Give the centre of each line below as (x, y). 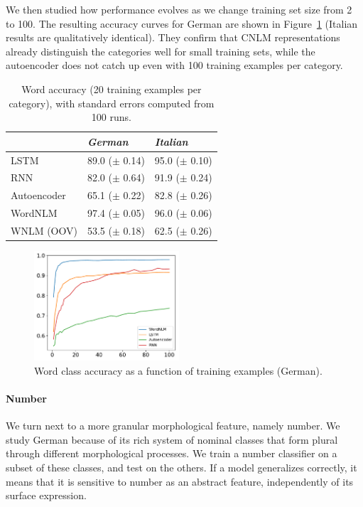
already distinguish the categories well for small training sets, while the (161, 51)
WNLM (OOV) (44, 230)
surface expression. (46, 495)
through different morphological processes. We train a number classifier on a (172, 453)
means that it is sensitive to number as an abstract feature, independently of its (180, 481)
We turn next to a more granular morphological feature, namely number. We (173, 426)
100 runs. (111, 117)
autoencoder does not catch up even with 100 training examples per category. (174, 65)
